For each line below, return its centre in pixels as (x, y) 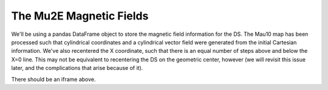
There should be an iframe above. (54, 79)
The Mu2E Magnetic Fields (80, 16)
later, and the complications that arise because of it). (77, 68)
